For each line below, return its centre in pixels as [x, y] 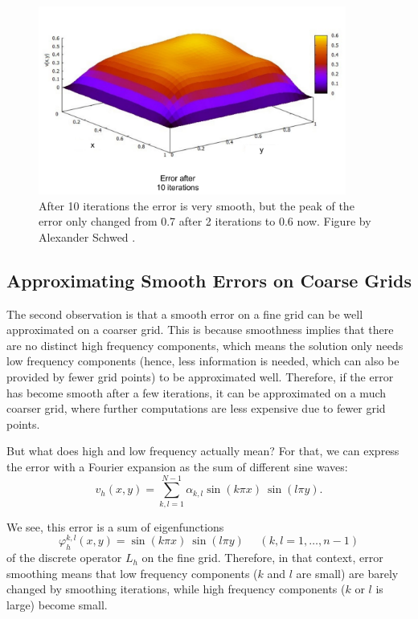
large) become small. [57, 604]
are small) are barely [347, 573]
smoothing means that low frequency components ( [132, 573]
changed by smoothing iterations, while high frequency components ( [176, 589]
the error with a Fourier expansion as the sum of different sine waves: [177, 466]
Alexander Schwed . [87, 236]
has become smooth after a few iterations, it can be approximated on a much [197, 392]
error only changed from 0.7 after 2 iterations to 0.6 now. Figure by [205, 221]
